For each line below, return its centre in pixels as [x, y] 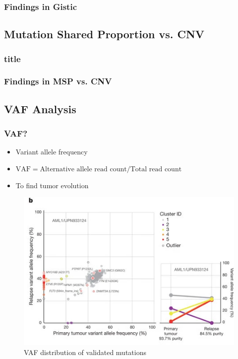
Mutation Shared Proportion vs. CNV [104, 34]
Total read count [156, 169]
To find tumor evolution [52, 185]
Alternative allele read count [83, 169]
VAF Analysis [40, 108]
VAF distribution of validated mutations [85, 352]
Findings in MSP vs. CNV [58, 81]
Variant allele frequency [52, 152]
